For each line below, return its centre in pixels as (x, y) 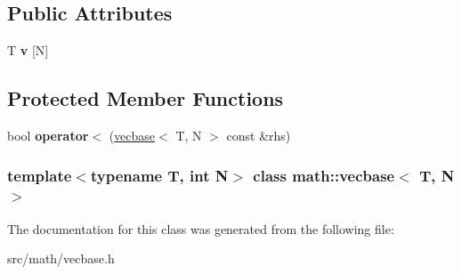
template (40, 175)
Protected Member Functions (146, 98)
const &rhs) (259, 135)
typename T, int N (159, 175)
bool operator (48, 135)
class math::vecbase (324, 175)
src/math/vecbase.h (61, 258)
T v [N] (28, 50)
